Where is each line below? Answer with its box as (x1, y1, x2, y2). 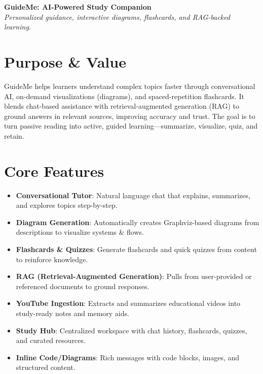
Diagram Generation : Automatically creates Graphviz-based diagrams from (16, 216, 259, 227)
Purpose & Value (4, 51, 126, 72)
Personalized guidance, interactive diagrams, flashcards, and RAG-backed (4, 11, 231, 22)
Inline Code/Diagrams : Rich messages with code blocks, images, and (16, 352, 240, 362)
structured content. (16, 362, 76, 372)
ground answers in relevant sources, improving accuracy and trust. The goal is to (4, 110, 255, 121)
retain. (4, 130, 24, 141)
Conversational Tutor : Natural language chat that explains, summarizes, (16, 190, 250, 200)
